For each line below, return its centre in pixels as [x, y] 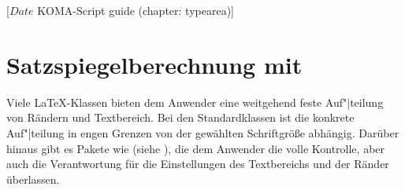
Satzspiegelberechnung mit [154, 64]
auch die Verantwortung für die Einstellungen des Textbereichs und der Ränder [198, 164]
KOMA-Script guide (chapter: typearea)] [136, 10]
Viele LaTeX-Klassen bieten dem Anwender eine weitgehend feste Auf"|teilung [195, 102]
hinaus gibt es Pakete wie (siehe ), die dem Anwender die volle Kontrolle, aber [196, 148]
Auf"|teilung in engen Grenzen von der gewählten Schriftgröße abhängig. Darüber [203, 132]
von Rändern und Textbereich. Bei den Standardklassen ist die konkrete [180, 117]
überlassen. [33, 179]
